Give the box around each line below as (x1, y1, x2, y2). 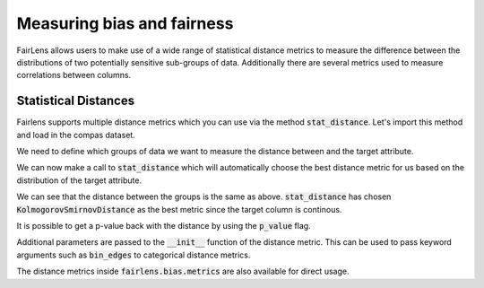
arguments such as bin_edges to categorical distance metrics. (16, 249, 251, 260)
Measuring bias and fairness (16, 13, 234, 33)
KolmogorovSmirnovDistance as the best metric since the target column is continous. (16, 204, 342, 214)
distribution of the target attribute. (16, 175, 143, 186)
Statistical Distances (16, 93, 134, 109)
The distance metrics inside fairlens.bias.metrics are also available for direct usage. (16, 266, 350, 277)
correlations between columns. (16, 70, 132, 81)
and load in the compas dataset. (16, 129, 136, 140)
